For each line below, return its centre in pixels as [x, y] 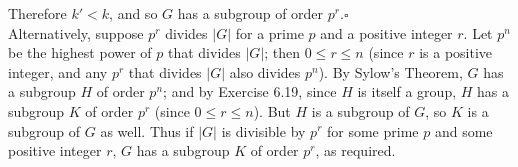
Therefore [37, 13]
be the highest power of [80, 52]
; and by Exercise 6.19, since [250, 91]
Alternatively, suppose [76, 32]
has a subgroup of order [250, 13]
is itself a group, [407, 91]
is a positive [456, 52]
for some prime [373, 130]
